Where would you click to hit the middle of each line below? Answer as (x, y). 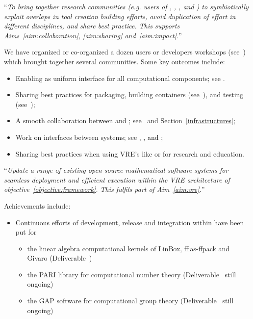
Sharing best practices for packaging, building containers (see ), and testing (129, 94)
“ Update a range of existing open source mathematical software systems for (116, 170)
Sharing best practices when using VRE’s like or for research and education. (130, 153)
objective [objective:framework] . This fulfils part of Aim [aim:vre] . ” (104, 189)
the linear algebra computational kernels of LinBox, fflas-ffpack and (128, 248)
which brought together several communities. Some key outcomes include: (114, 61)
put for (26, 232)
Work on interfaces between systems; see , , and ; (89, 137)
